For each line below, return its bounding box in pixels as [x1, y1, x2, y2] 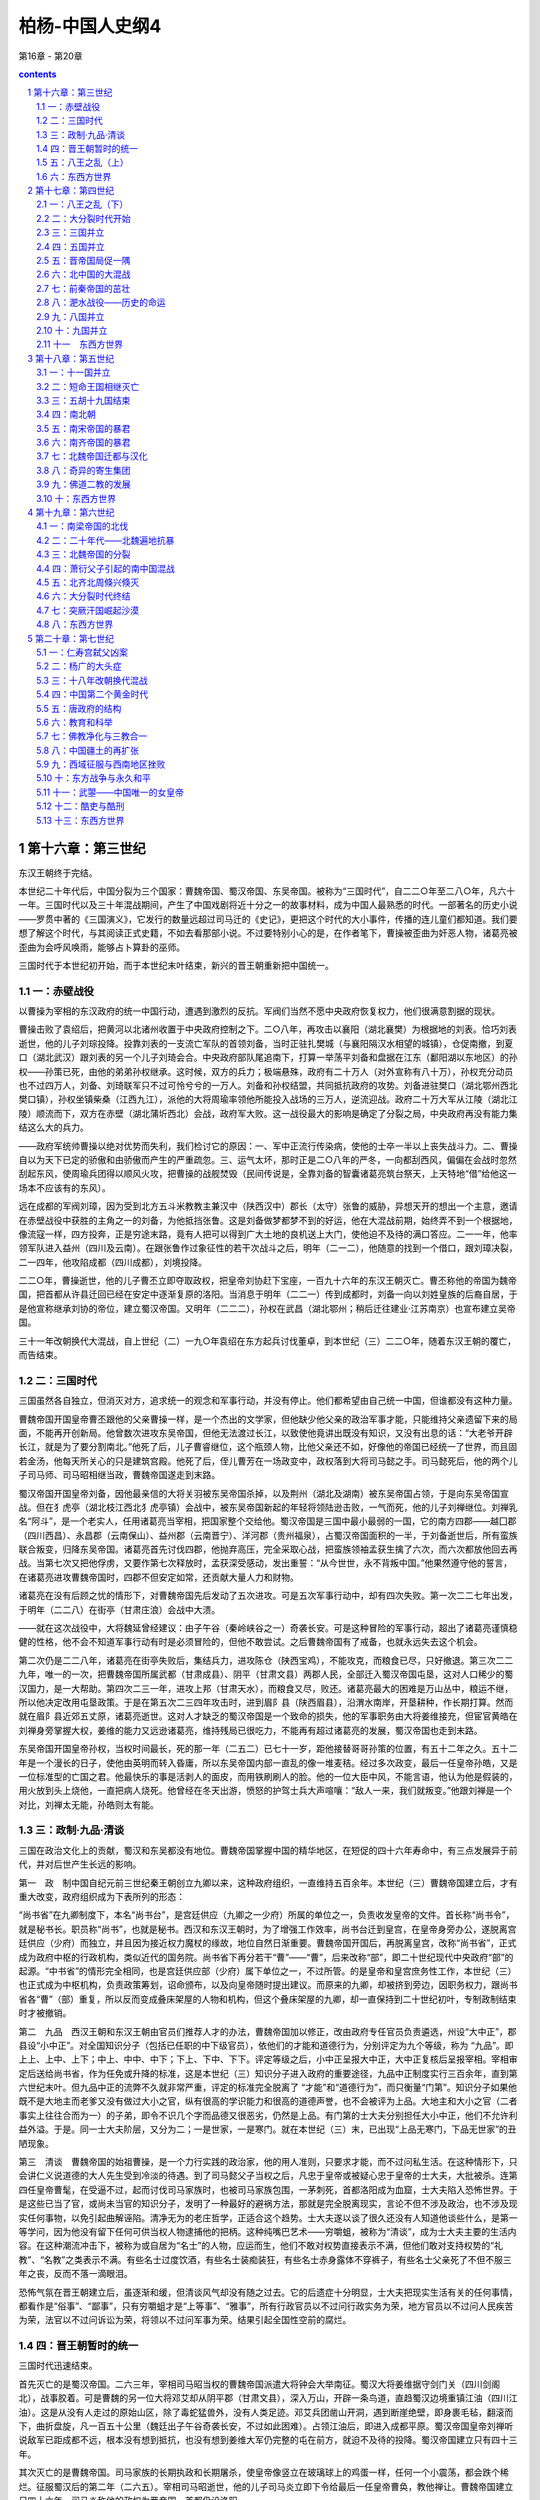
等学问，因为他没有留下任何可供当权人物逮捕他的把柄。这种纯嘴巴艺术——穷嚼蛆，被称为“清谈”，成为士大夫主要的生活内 [18, 2226, 517, 2237]
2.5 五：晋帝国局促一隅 [36, 255, 131, 267]
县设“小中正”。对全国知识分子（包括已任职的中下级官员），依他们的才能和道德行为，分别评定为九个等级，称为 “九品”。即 [18, 2039, 514, 2051]
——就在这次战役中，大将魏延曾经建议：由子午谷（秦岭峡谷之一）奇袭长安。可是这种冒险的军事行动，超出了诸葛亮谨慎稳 [18, 1622, 518, 1634]
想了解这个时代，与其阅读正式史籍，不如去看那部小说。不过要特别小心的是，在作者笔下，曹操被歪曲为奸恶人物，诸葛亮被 [18, 927, 518, 939]
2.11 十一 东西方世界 [36, 338, 124, 350]
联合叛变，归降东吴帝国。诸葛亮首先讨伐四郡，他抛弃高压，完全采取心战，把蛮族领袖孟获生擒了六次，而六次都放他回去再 [18, 1543, 518, 1555]
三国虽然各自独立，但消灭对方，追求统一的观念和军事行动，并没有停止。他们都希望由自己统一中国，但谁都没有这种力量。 [18, 1395, 518, 1407]
